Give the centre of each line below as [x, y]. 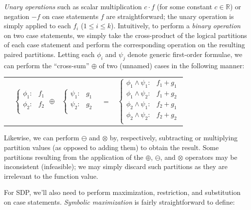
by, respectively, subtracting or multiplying [174, 138]
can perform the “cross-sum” [47, 65]
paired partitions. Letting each [49, 54]
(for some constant [185, 6]
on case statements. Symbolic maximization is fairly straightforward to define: [119, 202]
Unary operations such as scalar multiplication [73, 6]
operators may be [211, 157]
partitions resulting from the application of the [74, 157]
